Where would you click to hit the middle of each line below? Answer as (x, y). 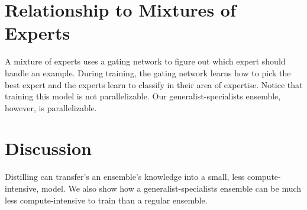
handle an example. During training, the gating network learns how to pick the (148, 72)
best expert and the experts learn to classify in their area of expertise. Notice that (154, 84)
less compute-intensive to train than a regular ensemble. (106, 200)
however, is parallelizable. (51, 107)
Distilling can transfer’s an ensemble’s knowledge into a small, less (125, 177)
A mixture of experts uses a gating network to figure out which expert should (145, 61)
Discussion (48, 148)
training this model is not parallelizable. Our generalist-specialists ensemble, (143, 96)
